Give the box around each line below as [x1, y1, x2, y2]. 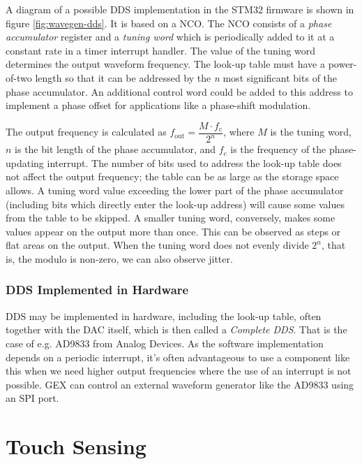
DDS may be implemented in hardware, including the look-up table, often [6, 308, 322, 323]
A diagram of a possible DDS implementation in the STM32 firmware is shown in [6, 2, 354, 16]
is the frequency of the [230, 142, 326, 157]
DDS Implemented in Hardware [6, 281, 189, 298]
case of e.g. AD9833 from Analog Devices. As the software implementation [6, 335, 324, 350]
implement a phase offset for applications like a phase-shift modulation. [6, 98, 311, 113]
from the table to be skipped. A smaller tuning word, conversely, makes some [6, 210, 335, 225]
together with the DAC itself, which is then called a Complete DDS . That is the [6, 322, 347, 337]
